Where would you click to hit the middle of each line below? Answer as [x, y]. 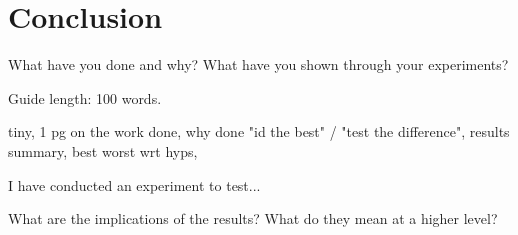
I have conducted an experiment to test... [134, 184]
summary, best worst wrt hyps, [103, 150]
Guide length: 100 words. [85, 97]
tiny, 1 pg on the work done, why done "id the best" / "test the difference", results [259, 131]
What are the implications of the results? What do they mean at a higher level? [253, 218]
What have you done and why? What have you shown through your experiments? [258, 64]
